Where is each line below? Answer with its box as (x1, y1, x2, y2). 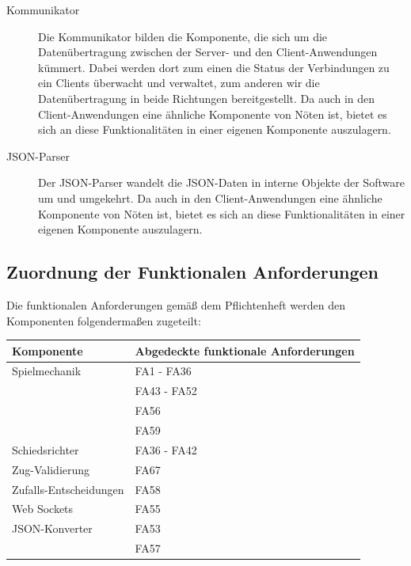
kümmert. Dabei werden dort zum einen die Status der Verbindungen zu (38, 59, 390, 75)
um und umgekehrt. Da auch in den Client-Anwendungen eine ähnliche (38, 189, 382, 206)
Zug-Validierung (12, 461, 90, 477)
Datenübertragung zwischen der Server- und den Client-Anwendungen (38, 44, 378, 60)
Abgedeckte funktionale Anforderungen (135, 342, 355, 359)
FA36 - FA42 (135, 441, 197, 458)
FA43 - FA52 (135, 382, 197, 399)
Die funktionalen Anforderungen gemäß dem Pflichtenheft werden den (6, 296, 345, 313)
